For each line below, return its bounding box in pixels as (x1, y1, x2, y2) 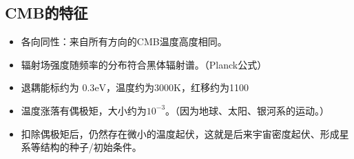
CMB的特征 (5, 2, 88, 23)
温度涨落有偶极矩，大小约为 (21, 103, 147, 117)
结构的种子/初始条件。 (40, 140, 142, 154)
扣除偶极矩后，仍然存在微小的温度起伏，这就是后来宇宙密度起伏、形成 (21, 126, 340, 140)
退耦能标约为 (21, 80, 79, 95)
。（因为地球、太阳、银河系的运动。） (165, 103, 330, 117)
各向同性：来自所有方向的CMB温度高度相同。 (21, 34, 227, 49)
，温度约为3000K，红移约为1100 (106, 80, 249, 95)
